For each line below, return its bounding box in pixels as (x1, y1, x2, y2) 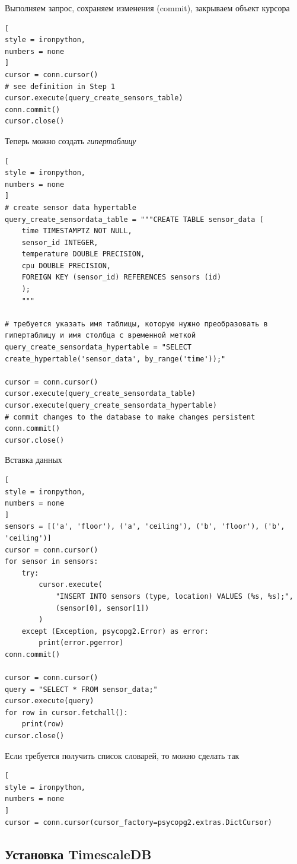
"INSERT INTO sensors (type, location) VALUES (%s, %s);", (55, 592, 293, 601)
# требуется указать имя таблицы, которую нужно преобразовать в (5, 319, 268, 328)
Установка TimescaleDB (5, 844, 152, 863)
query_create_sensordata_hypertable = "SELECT (5, 343, 191, 352)
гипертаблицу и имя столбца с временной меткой (5, 331, 196, 340)
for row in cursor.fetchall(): (5, 708, 128, 717)
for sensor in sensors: (5, 557, 98, 566)
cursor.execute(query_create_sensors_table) (5, 94, 183, 103)
